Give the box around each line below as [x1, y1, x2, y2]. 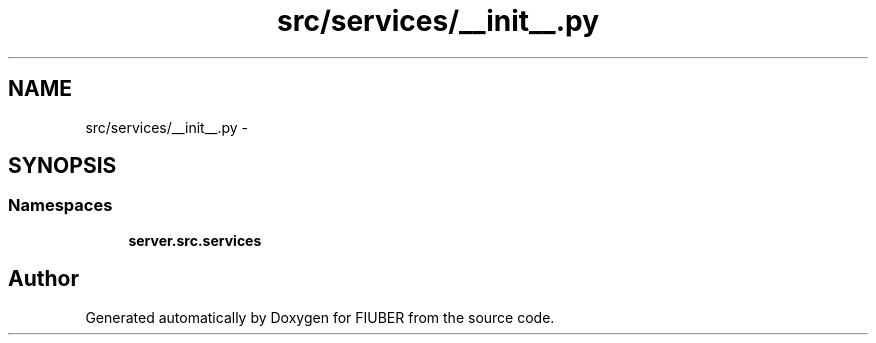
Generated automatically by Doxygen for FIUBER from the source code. [85, 308, 555, 326]
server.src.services [128, 231, 262, 249]
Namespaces [8, 195, 113, 216]
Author [8, 266, 79, 292]
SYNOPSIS [8, 153, 117, 179]
